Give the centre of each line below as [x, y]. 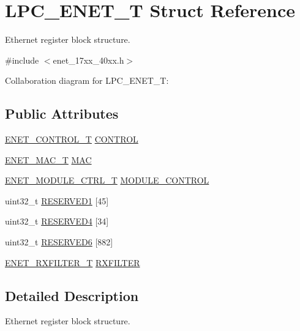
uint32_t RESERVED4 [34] [57, 221]
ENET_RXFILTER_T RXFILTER [73, 262]
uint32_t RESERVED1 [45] [57, 200]
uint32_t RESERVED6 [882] [59, 242]
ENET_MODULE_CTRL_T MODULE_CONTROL [107, 180]
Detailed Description [72, 295]
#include [22, 60]
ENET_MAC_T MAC [48, 159]
